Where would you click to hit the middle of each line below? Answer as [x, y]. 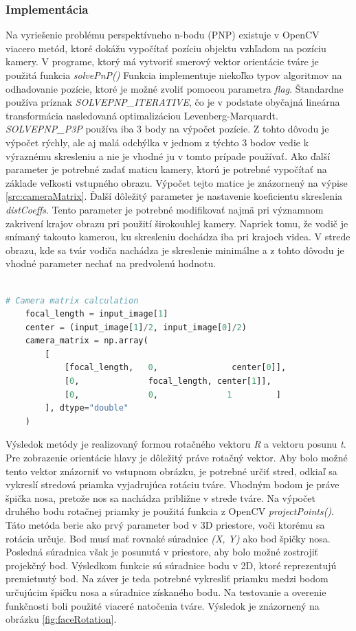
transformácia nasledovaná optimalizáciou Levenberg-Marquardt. [142, 115]
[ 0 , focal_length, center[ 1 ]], [168, 381]
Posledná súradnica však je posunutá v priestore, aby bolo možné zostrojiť [162, 552]
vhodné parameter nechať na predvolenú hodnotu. [111, 263]
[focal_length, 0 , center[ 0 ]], [175, 368]
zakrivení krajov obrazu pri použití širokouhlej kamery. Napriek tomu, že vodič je [177, 223]
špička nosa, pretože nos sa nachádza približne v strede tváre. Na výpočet [160, 497]
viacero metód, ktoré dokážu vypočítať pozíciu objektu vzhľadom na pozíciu [166, 48]
